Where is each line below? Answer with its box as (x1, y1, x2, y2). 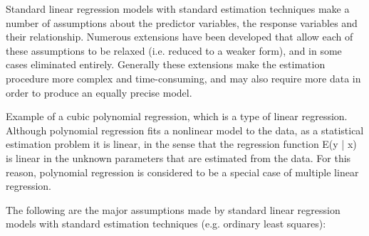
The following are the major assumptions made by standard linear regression (6, 202, 341, 217)
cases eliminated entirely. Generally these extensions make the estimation (6, 57, 326, 72)
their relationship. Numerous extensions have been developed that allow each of (6, 29, 353, 44)
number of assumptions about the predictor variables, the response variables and (6, 15, 358, 30)
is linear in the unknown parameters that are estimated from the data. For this (6, 150, 351, 165)
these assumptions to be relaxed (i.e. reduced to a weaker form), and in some (6, 43, 342, 58)
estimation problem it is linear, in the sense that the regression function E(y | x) (6, 136, 357, 151)
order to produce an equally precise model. (6, 85, 192, 100)
